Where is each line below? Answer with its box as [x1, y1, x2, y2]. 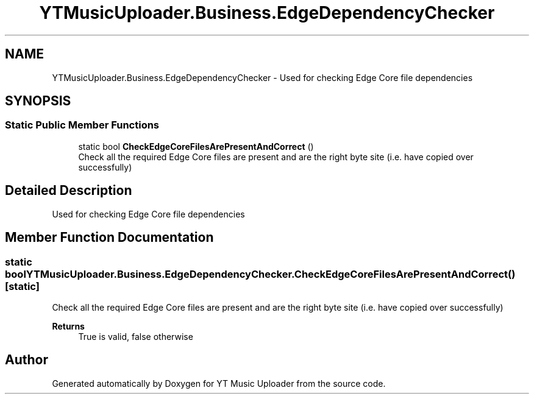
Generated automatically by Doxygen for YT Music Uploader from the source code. [52, 378, 386, 389]
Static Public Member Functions [5, 119, 160, 132]
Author [5, 352, 48, 368]
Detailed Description [5, 183, 132, 199]
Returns [52, 320, 85, 331]
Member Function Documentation [5, 230, 214, 245]
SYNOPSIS [5, 93, 71, 109]
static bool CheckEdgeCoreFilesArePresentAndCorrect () [78, 141, 314, 152]
